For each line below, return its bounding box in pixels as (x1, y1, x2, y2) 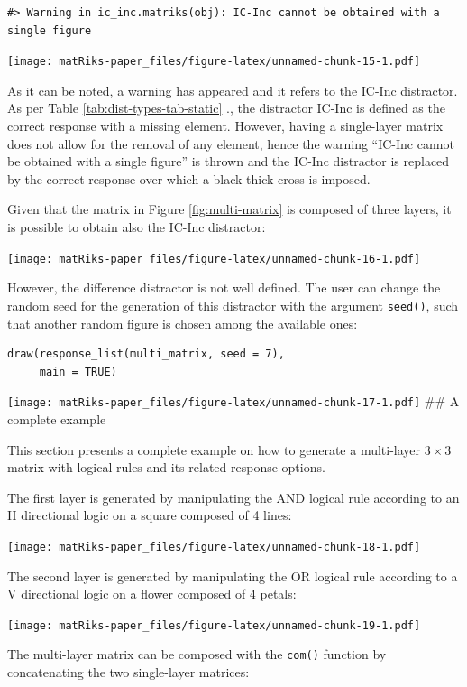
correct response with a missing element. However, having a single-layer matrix (7, 116, 444, 135)
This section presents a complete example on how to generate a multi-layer (7, 440, 421, 459)
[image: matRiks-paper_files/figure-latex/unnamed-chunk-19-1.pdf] (7, 618, 421, 632)
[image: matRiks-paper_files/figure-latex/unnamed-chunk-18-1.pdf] (7, 540, 421, 553)
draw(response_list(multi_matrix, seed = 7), (7, 348, 285, 361)
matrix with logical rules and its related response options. (7, 458, 325, 477)
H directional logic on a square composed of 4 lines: (7, 506, 292, 525)
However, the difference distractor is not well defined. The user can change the (7, 278, 441, 297)
